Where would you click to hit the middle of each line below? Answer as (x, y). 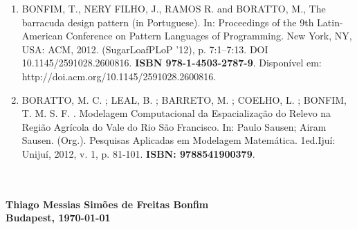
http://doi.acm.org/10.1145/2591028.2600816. (119, 76)
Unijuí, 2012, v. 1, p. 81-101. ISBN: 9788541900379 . (138, 153)
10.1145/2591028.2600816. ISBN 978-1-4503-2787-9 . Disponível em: (172, 63)
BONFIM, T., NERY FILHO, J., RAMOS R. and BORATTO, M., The (174, 8)
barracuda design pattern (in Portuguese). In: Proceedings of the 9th (168, 22)
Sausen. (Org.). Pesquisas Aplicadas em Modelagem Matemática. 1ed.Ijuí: (178, 140)
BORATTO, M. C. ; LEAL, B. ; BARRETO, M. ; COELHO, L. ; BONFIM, (184, 99)
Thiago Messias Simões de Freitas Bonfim (107, 204)
